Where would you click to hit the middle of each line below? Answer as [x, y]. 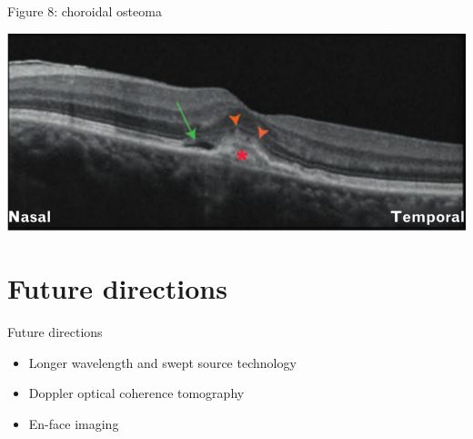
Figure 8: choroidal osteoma [85, 11]
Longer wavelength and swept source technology [162, 362]
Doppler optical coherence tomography [136, 393]
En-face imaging [74, 423]
